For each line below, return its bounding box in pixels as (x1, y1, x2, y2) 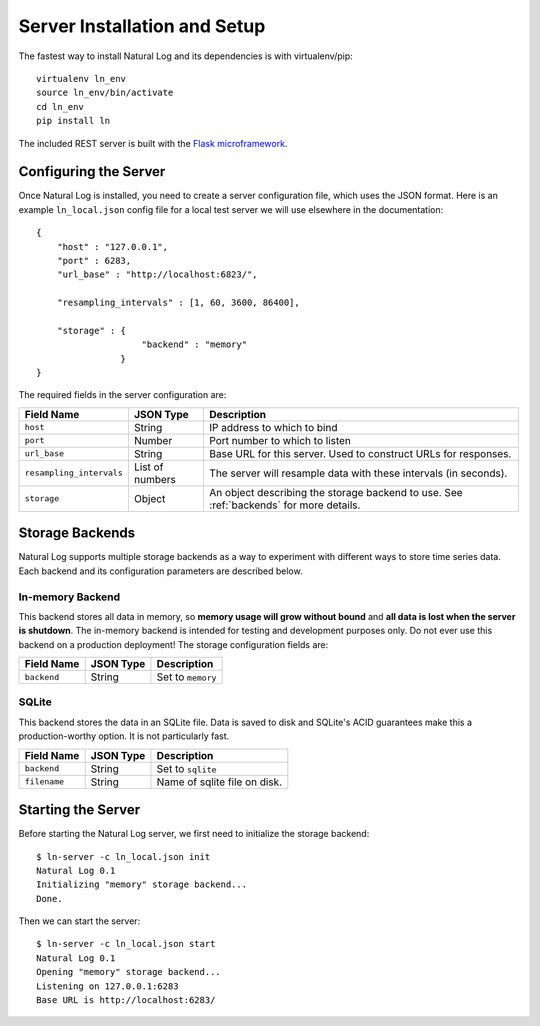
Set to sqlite (156, 761, 217, 775)
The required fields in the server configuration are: (18, 389, 227, 401)
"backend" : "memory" (141, 339, 248, 350)
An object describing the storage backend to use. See (209, 485, 464, 499)
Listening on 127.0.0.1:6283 (36, 980, 179, 992)
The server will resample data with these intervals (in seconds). (209, 466, 508, 480)
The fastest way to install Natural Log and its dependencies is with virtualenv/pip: (18, 50, 354, 62)
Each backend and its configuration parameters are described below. (18, 565, 304, 577)
